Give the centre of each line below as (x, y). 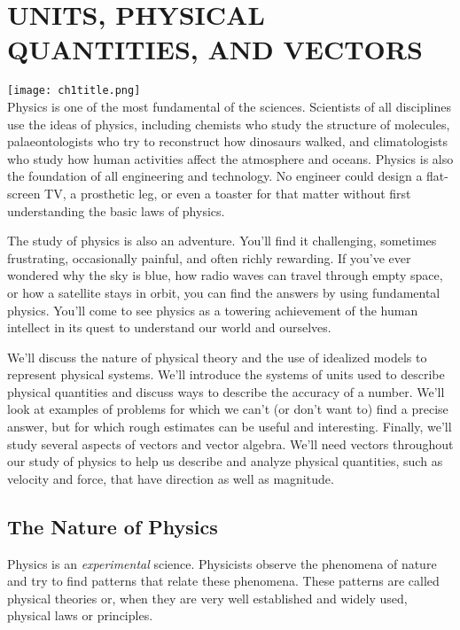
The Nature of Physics (113, 526)
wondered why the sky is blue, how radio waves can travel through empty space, (225, 275)
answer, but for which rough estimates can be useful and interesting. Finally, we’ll (230, 427)
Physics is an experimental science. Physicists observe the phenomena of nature (222, 563)
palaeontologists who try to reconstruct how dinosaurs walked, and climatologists (227, 141)
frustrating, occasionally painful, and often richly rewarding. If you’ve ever (209, 257)
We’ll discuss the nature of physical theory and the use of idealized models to (217, 357)
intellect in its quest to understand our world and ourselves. (169, 327)
